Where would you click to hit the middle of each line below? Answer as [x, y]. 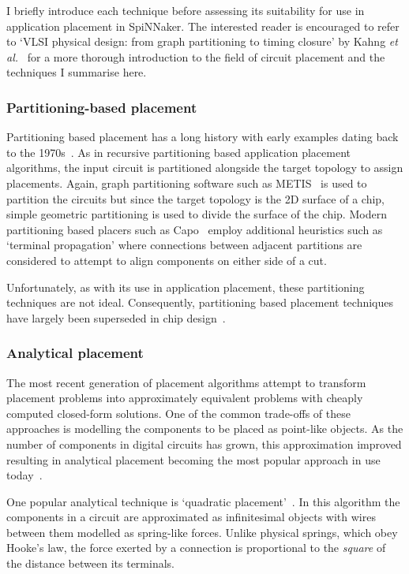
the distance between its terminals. [90, 563]
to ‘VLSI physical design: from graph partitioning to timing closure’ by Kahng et [202, 41]
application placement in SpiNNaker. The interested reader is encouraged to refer [203, 26]
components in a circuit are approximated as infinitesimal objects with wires [191, 517]
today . [24, 475]
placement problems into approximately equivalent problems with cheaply [185, 398]
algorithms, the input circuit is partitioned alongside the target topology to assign [205, 168]
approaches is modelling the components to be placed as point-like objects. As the [205, 429]
